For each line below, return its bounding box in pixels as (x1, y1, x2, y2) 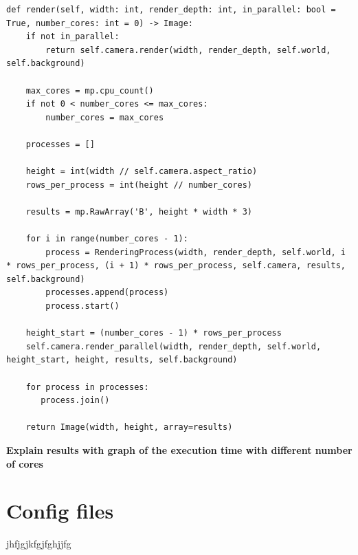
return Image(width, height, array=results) (25, 422, 233, 433)
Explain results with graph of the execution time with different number (6, 443, 353, 457)
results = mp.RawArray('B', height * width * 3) (25, 206, 252, 217)
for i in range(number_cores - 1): (25, 234, 188, 244)
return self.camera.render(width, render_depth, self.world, (45, 45, 331, 55)
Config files (6, 497, 114, 525)
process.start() (45, 301, 120, 312)
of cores (6, 456, 43, 470)
